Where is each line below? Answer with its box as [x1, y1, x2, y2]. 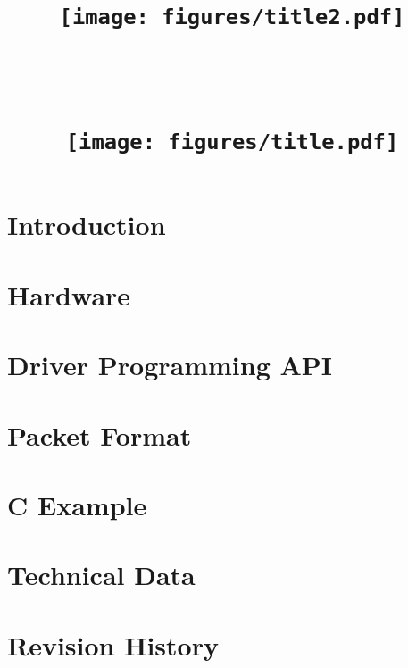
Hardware [7, 276, 131, 313]
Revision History [7, 626, 219, 663]
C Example [7, 486, 147, 522]
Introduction [7, 206, 166, 243]
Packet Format [7, 416, 192, 453]
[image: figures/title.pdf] [65, 129, 399, 155]
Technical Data [7, 556, 196, 593]
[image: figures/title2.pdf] [59, 4, 405, 30]
